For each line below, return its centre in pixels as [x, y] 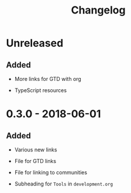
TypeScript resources [41, 90]
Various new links [36, 150]
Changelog [98, 10]
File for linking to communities [51, 172]
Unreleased [35, 43]
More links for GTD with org [48, 79]
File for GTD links [35, 161]
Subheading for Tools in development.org [63, 184]
